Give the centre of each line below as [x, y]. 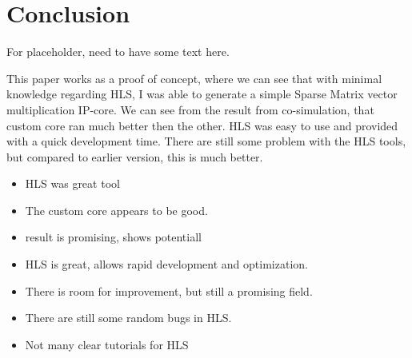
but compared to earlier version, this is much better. [135, 156]
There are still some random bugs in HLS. [128, 318]
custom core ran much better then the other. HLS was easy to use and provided [202, 125]
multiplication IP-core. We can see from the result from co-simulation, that [190, 109]
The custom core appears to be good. [116, 210]
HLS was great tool [72, 183]
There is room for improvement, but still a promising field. [169, 290]
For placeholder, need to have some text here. [118, 52]
